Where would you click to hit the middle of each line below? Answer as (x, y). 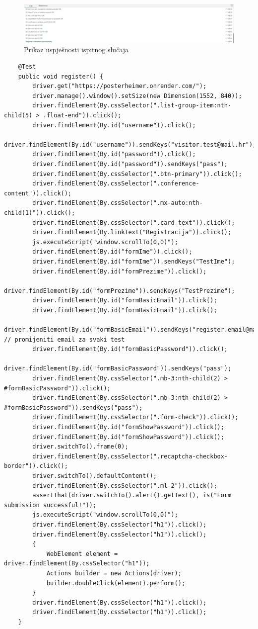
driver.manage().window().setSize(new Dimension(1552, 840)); (137, 96)
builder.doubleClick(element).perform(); (116, 583)
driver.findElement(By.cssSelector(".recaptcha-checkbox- (130, 456)
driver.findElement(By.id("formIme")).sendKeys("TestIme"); (134, 261)
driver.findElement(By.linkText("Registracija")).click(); (132, 232)
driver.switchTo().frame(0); (80, 447)
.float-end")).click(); (82, 115)
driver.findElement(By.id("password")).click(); (114, 154)
